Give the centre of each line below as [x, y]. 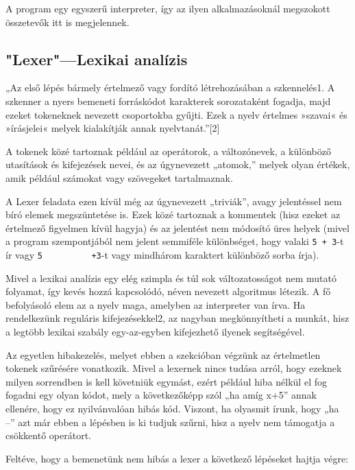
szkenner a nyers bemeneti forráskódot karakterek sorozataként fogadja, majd [168, 101]
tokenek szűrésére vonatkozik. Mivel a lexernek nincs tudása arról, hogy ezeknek [174, 368]
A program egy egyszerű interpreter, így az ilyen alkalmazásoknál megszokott [168, 8]
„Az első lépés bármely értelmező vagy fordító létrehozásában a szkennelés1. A [170, 87]
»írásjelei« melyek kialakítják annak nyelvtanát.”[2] [113, 128]
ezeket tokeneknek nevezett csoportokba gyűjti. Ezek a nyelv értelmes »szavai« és [176, 114]
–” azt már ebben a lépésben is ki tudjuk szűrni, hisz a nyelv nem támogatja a [170, 422]
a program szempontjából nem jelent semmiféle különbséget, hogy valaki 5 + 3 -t [175, 241]
